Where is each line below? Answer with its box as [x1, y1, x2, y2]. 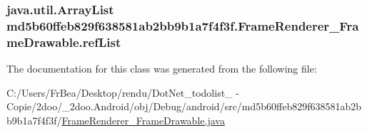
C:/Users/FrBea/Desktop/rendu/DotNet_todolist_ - [6, 85, 239, 100]
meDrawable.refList [6, 33, 121, 50]
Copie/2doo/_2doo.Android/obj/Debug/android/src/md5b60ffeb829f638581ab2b [6, 99, 362, 114]
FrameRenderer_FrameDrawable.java [61, 112, 225, 127]
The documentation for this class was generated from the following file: [6, 61, 317, 76]
